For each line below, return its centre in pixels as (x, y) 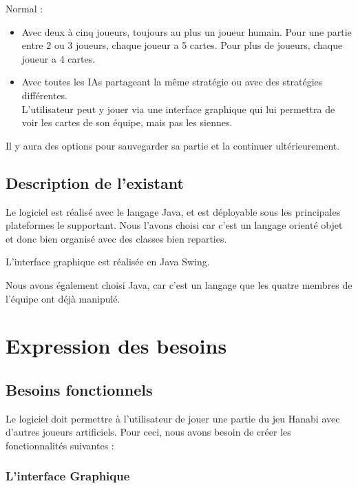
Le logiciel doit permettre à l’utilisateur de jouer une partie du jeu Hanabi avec (173, 418)
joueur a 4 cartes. (59, 58)
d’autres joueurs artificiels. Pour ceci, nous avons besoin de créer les (148, 432)
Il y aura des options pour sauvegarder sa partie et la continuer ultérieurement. (173, 145)
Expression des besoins (116, 346)
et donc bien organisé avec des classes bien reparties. (116, 238)
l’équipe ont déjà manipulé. (63, 298)
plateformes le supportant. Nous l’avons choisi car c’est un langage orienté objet (174, 225)
